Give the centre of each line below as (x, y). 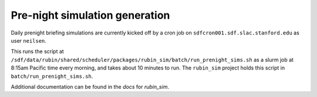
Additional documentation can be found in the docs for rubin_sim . (90, 86)
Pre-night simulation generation (90, 15)
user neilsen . (29, 40)
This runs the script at (37, 51)
